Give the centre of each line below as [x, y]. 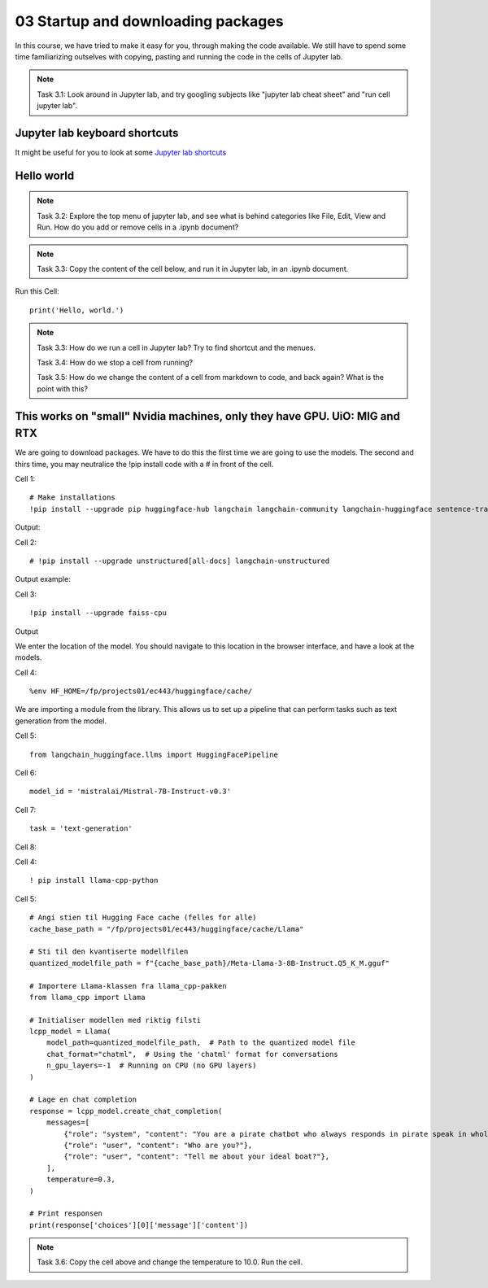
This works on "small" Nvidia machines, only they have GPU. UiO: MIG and [207, 416]
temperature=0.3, [81, 1179]
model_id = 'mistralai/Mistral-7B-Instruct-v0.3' [131, 792]
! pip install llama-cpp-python [94, 880]
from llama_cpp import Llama [87, 997]
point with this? [63, 389]
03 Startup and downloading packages [149, 21]
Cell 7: [26, 810]
